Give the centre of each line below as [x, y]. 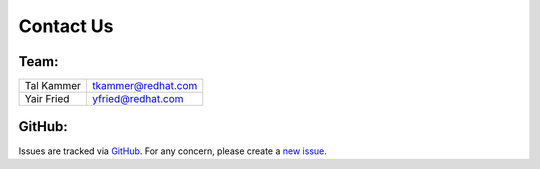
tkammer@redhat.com [144, 86]
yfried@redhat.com [137, 99]
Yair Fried [47, 99]
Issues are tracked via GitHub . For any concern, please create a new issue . [172, 151]
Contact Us [66, 26]
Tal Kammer [53, 86]
